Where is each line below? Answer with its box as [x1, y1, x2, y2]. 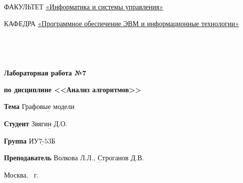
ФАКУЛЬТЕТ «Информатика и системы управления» [4, 1, 163, 11]
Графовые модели [22, 103, 75, 110]
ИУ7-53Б [29, 138, 56, 145]
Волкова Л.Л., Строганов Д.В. [53, 154, 144, 162]
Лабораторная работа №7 [4, 68, 86, 78]
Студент [4, 118, 29, 128]
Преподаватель [4, 152, 52, 162]
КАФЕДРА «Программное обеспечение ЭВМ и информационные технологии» [4, 18, 239, 28]
